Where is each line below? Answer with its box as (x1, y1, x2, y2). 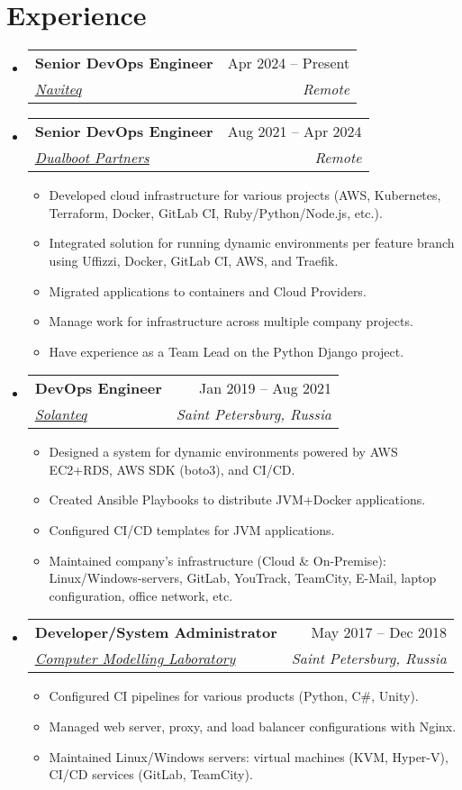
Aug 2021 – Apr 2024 (227, 121, 362, 142)
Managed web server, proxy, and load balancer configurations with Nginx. (49, 717, 457, 736)
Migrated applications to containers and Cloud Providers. (49, 281, 367, 300)
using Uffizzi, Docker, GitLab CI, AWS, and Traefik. (49, 250, 339, 269)
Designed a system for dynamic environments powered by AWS (49, 442, 398, 461)
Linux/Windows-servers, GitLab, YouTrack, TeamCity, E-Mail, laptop (49, 568, 437, 587)
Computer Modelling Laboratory (34, 648, 236, 669)
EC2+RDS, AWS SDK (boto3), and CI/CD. (49, 459, 295, 478)
